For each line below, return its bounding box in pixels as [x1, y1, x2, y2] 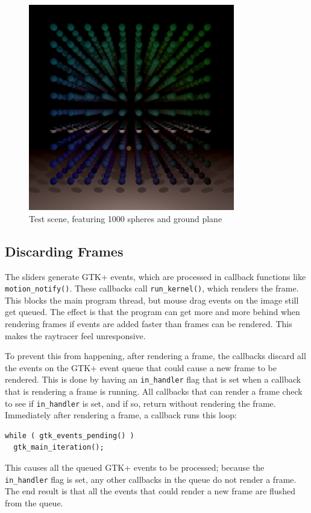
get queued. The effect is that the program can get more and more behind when [5, 305, 300, 318]
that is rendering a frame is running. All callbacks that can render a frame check [5, 385, 303, 398]
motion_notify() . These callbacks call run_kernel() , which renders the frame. [5, 282, 299, 295]
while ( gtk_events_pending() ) [5, 431, 134, 440]
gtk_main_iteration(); [13, 443, 104, 452]
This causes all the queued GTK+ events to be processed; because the [5, 461, 265, 474]
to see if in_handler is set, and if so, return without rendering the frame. [5, 397, 276, 409]
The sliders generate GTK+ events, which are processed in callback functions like [5, 270, 306, 282]
